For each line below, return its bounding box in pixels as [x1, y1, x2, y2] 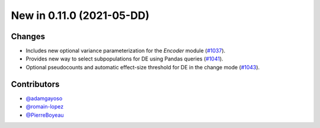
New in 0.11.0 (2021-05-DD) [11, 9, 150, 22]
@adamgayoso [25, 95, 63, 102]
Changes [11, 31, 46, 41]
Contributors [11, 79, 60, 89]
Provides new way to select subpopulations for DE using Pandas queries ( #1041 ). [25, 55, 223, 62]
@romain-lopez [25, 103, 64, 110]
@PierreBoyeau [25, 111, 65, 119]
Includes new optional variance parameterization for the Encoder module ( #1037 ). [25, 47, 226, 55]
